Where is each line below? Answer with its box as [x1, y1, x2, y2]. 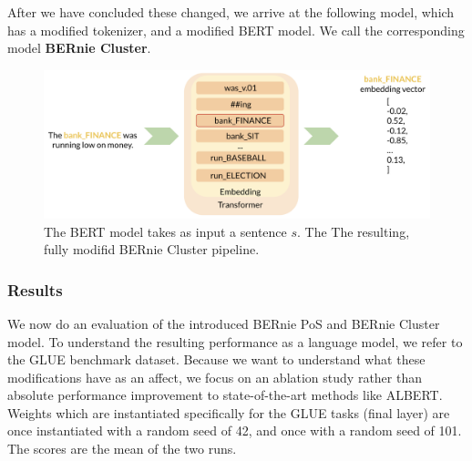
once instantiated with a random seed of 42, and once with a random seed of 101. [7, 421, 462, 440]
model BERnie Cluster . [7, 38, 151, 57]
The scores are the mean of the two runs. [7, 439, 237, 458]
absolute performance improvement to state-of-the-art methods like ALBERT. [7, 385, 443, 405]
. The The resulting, [297, 221, 410, 241]
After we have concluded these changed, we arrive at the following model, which [7, 3, 455, 21]
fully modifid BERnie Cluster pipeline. [44, 240, 260, 259]
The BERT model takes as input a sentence [44, 221, 287, 241]
